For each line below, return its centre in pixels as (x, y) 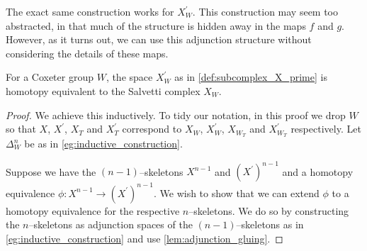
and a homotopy (318, 171)
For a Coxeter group (50, 77)
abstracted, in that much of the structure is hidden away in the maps (156, 25)
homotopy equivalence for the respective (93, 210)
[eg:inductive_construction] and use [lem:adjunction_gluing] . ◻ (145, 238)
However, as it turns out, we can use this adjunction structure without (159, 39)
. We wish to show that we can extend (236, 193)
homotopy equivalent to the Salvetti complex (103, 90)
